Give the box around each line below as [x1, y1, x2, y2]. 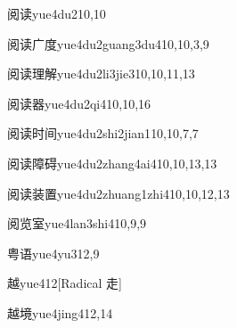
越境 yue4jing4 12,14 [7, 303, 113, 322]
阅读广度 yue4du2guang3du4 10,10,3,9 [7, 34, 209, 53]
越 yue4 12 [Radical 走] [7, 274, 122, 292]
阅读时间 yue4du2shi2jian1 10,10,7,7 [7, 124, 199, 143]
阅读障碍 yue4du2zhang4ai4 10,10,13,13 [7, 153, 217, 172]
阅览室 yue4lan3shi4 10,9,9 [7, 214, 147, 233]
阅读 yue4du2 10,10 [7, 4, 106, 22]
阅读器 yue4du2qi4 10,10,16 [7, 94, 151, 112]
